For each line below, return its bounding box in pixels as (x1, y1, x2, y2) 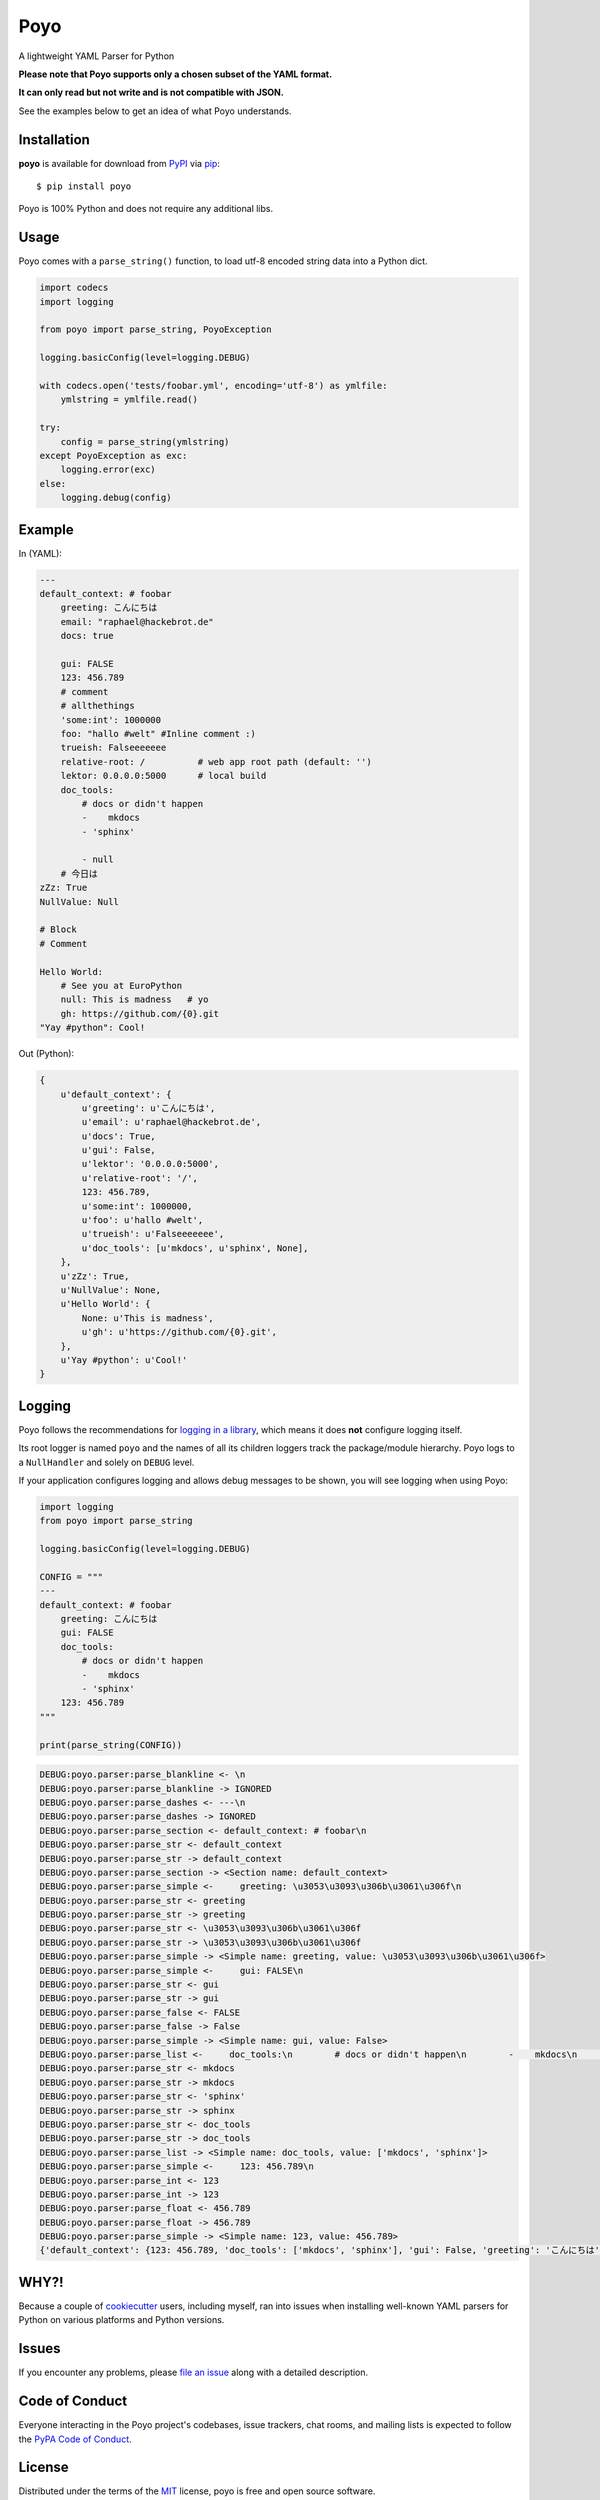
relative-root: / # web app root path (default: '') (60, 756, 372, 767)
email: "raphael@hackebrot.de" (60, 616, 214, 627)
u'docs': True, (81, 1130, 157, 1142)
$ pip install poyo (36, 181, 132, 192)
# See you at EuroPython (60, 980, 183, 991)
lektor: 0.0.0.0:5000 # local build (60, 770, 267, 782)
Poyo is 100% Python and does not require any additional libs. (18, 203, 274, 215)
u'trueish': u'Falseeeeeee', (81, 1228, 225, 1240)
